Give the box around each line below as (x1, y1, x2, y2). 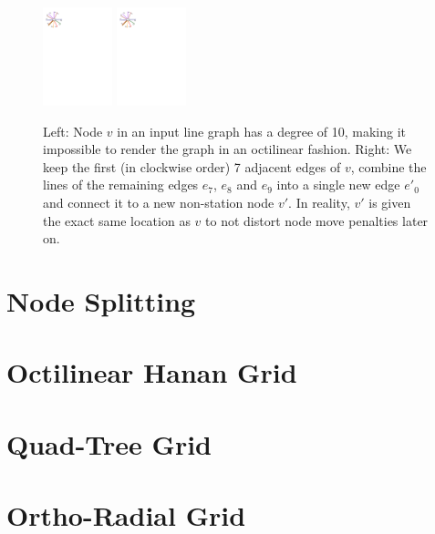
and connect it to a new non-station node (43, 192, 274, 211)
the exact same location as (43, 211, 191, 230)
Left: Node (43, 121, 103, 140)
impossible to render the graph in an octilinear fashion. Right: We (43, 139, 412, 159)
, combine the (350, 157, 427, 176)
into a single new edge (276, 175, 400, 194)
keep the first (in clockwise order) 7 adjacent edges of (43, 157, 341, 176)
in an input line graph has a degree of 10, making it (117, 121, 407, 140)
